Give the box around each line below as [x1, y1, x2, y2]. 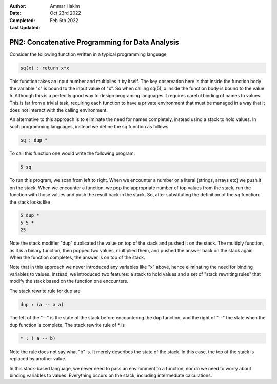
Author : [9, 3, 27, 9]
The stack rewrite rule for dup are [9, 288, 81, 294]
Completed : [9, 17, 35, 23]
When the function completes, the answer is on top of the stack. [9, 254, 146, 261]
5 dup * [20, 213, 39, 218]
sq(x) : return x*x [20, 65, 69, 71]
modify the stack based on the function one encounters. [9, 278, 129, 285]
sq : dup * [20, 137, 48, 143]
